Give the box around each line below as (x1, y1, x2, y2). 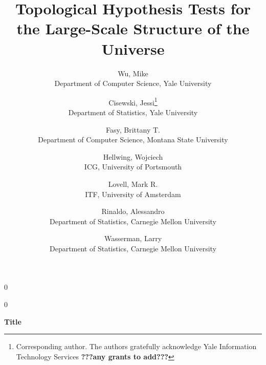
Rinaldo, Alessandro (101, 206, 165, 217)
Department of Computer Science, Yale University (54, 78, 212, 89)
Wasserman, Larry (104, 233, 162, 244)
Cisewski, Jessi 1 (108, 95, 158, 108)
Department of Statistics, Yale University (68, 106, 198, 117)
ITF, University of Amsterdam (85, 188, 181, 199)
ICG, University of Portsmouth (84, 161, 182, 172)
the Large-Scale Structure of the (16, 18, 250, 39)
